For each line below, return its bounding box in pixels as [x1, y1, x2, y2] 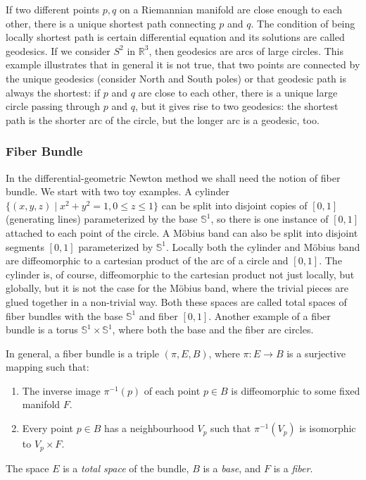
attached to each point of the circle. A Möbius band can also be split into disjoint [6, 225, 358, 240]
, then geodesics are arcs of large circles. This [149, 43, 343, 58]
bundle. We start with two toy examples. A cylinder [6, 184, 229, 199]
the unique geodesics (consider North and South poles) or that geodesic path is [6, 70, 346, 85]
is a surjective [286, 345, 346, 360]
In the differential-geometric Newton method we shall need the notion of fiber [6, 170, 341, 185]
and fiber [139, 308, 178, 323]
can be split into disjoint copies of [161, 197, 308, 212]
